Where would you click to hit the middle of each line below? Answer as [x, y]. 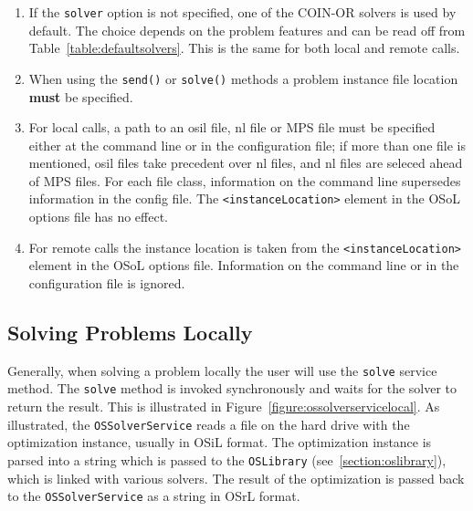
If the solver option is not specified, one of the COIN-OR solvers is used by [242, 12]
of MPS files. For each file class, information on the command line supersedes [245, 180]
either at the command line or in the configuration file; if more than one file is [247, 145]
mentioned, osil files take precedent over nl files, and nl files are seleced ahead [246, 163]
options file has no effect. [98, 217]
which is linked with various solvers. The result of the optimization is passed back [236, 478]
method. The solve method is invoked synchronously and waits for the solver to [232, 388]
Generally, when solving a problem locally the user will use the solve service [222, 370]
